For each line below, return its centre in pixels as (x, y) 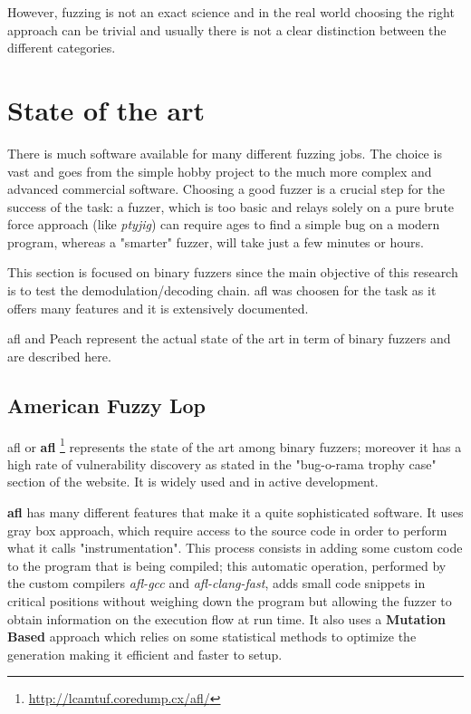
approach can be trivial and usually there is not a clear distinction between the (227, 29)
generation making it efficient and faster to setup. (145, 654)
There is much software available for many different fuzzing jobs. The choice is (225, 153)
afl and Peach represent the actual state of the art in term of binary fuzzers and (229, 338)
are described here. (59, 356)
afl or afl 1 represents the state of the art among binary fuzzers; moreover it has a (235, 445)
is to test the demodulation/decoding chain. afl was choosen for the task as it (222, 290)
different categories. (62, 48)
